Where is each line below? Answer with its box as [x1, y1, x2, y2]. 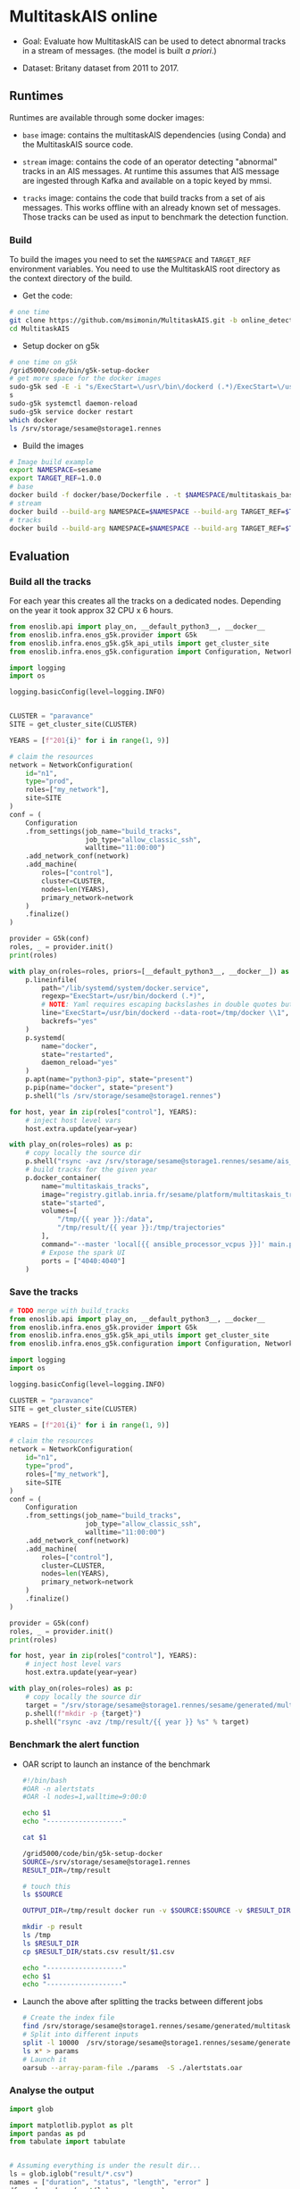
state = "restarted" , [41, 1050, 114, 1059]
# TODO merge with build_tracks [9, 1306, 129, 1315]
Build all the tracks [9, 575, 92, 587]
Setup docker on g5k [21, 340, 100, 351]
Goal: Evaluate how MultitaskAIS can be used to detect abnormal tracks [21, 36, 287, 46]
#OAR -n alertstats [21, 1784, 96, 1794]
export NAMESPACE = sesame [9, 466, 102, 475]
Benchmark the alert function [9, 1738, 140, 1751]
